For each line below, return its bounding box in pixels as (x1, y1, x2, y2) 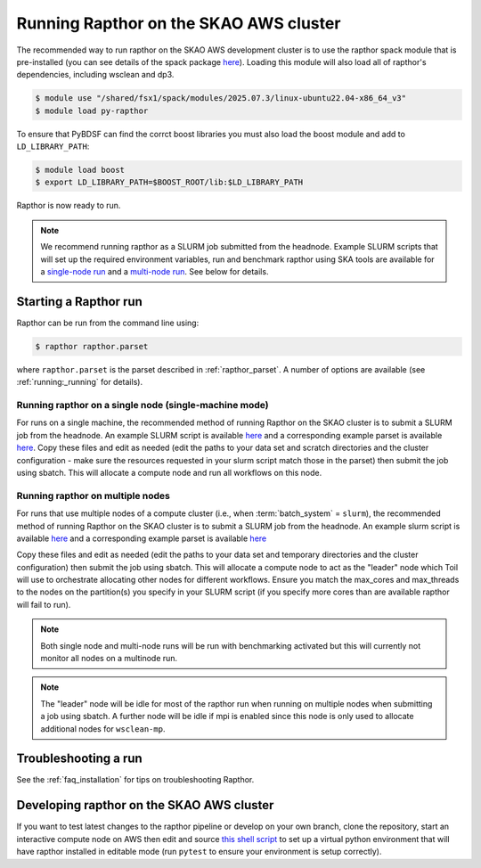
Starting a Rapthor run (16, 294, 143, 309)
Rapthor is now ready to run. (16, 201, 121, 211)
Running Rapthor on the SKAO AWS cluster (16, 13, 341, 33)
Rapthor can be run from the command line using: (16, 317, 200, 328)
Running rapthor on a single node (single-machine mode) (16, 399, 269, 412)
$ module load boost (35, 165, 125, 176)
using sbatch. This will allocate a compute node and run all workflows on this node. (16, 467, 322, 478)
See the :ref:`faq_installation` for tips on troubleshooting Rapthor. (16, 774, 255, 785)
